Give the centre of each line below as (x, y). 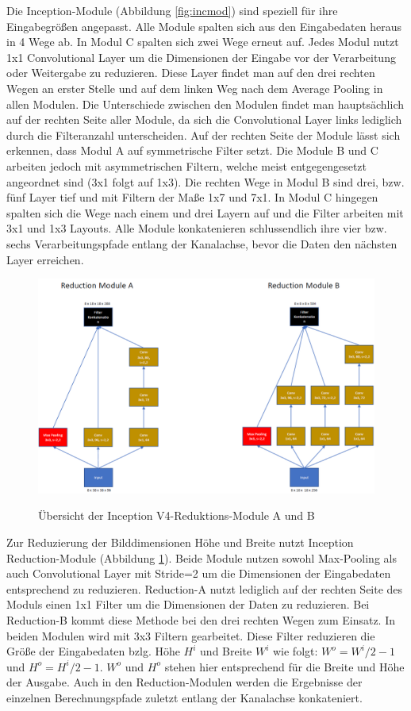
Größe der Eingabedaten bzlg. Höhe (93, 651)
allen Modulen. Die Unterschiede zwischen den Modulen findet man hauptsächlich (205, 104)
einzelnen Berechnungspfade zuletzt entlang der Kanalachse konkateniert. (184, 698)
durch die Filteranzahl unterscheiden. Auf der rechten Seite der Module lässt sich (204, 135)
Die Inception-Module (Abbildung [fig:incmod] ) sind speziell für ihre (172, 10)
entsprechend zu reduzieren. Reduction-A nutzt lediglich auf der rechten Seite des (205, 588)
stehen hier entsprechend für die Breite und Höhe (284, 666)
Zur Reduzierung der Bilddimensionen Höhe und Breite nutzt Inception (180, 542)
